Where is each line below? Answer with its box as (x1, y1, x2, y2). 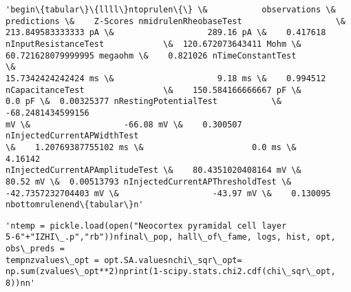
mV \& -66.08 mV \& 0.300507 (6, 119, 242, 129)
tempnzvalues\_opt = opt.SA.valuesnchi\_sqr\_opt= (6, 255, 242, 265)
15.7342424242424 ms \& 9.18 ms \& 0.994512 (6, 73, 326, 83)
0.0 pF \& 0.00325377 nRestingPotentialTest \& (6, 96, 281, 107)
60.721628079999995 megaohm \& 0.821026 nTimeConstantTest (6, 50, 297, 61)
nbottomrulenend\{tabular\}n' (6, 200, 144, 210)
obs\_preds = (6, 244, 65, 254)
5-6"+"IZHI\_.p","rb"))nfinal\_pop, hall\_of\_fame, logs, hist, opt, (6, 232, 336, 242)
